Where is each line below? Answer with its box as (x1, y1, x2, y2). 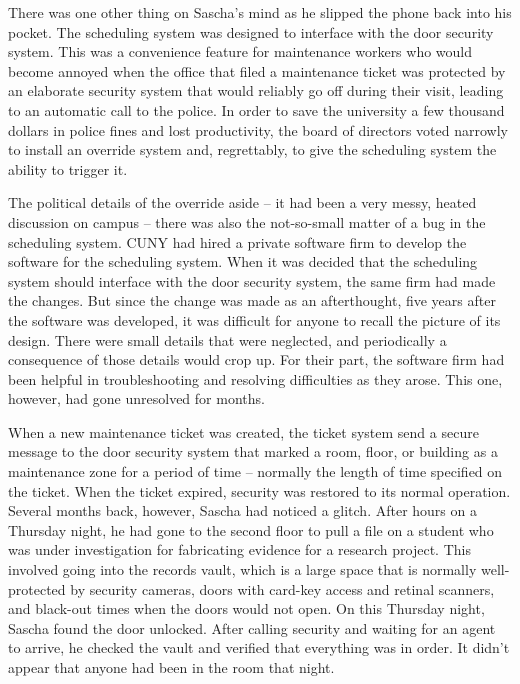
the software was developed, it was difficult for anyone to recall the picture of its (8, 309, 501, 330)
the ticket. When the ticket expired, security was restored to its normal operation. (8, 480, 511, 501)
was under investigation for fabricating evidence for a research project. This (8, 539, 471, 560)
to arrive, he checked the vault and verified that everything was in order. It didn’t (8, 637, 510, 658)
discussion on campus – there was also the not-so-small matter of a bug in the (8, 211, 486, 232)
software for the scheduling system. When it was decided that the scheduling (8, 251, 478, 272)
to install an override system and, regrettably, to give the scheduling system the (8, 139, 497, 160)
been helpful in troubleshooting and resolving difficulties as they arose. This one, (8, 368, 503, 389)
